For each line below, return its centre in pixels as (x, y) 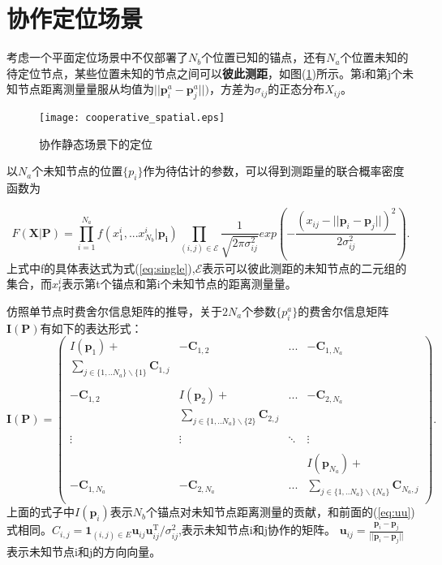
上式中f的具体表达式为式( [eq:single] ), (101, 267)
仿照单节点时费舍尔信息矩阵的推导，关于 (114, 311)
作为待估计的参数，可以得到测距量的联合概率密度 (274, 171)
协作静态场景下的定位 (96, 143)
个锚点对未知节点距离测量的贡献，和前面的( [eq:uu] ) (281, 512)
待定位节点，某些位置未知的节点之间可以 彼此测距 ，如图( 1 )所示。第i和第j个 (205, 73)
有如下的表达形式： (91, 328)
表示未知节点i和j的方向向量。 (84, 551)
